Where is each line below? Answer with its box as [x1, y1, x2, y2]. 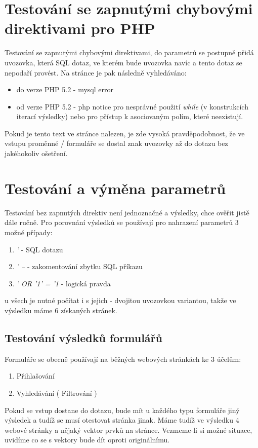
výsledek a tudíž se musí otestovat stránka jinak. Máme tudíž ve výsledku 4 [5, 415, 239, 425]
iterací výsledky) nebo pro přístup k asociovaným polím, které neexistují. [16, 111, 243, 122]
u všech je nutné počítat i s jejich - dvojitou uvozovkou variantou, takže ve [5, 295, 236, 306]
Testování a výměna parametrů [5, 177, 226, 198]
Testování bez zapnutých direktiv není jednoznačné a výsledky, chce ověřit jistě [5, 207, 249, 217]
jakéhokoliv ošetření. [5, 148, 68, 159]
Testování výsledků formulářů [5, 329, 162, 345]
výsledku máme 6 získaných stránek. [5, 305, 117, 315]
